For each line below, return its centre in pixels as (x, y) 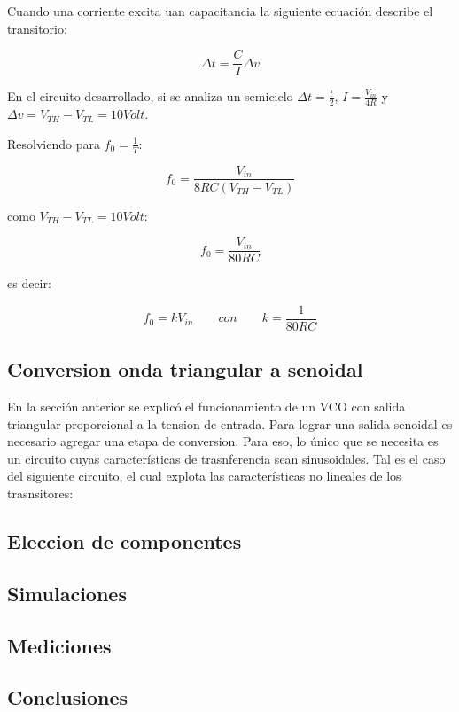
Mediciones (59, 645)
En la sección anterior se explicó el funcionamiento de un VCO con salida (206, 407)
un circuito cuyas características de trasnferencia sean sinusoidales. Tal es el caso (226, 458)
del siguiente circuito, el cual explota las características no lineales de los (204, 476)
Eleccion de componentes (124, 541)
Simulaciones (67, 593)
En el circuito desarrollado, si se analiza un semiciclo (150, 96)
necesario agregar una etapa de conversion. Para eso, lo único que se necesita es (223, 441)
